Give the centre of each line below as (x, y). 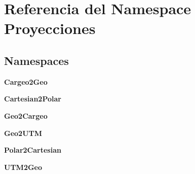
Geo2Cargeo (26, 115)
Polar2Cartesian (33, 150)
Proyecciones (50, 28)
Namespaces (36, 60)
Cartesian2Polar (33, 99)
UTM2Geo (23, 167)
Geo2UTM (23, 133)
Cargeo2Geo (26, 81)
